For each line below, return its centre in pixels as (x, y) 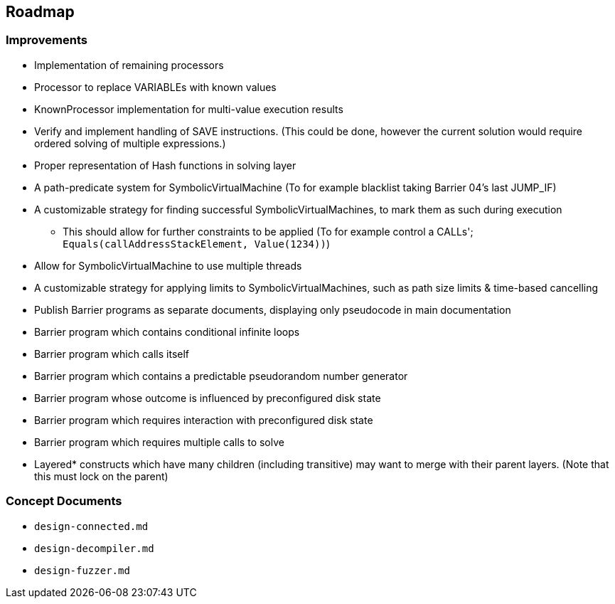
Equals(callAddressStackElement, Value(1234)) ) (196, 243)
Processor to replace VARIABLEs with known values (155, 87)
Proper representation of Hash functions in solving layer (165, 165)
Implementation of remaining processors (129, 65)
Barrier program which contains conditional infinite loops (167, 332)
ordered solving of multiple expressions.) (130, 143)
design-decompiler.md (94, 548)
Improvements (47, 40)
